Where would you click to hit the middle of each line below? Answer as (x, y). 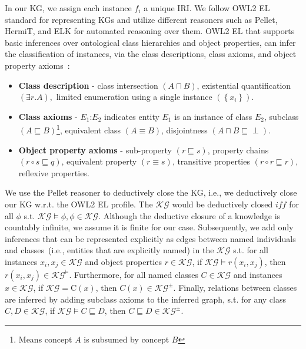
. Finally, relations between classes (235, 287)
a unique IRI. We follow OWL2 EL (207, 8)
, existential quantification (244, 85)
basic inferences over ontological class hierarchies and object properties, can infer (150, 42)
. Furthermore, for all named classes (134, 274)
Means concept (45, 339)
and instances (258, 274)
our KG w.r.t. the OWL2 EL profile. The (79, 204)
